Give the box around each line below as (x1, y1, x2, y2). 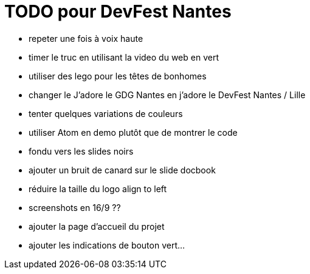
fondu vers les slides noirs (29, 145, 134, 156)
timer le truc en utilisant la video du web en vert (29, 52, 219, 62)
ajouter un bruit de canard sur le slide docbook (29, 164, 216, 175)
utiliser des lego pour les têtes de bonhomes (29, 70, 207, 81)
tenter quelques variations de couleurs (29, 108, 183, 119)
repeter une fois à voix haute (29, 33, 143, 44)
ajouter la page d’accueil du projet (29, 221, 165, 232)
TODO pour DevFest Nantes (4, 1, 232, 22)
